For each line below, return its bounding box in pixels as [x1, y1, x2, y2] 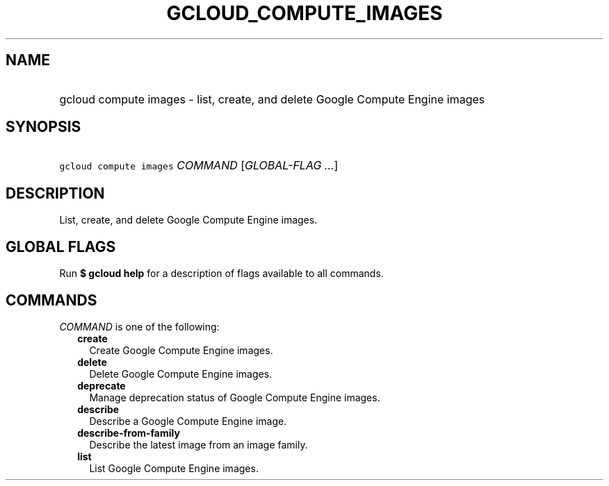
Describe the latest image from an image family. [89, 438, 308, 451]
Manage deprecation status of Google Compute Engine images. [89, 391, 380, 403]
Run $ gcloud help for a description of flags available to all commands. [59, 267, 384, 280]
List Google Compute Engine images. [89, 462, 259, 474]
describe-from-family [77, 426, 180, 439]
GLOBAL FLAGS [6, 237, 116, 255]
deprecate [77, 379, 126, 392]
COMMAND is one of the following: [59, 320, 220, 333]
